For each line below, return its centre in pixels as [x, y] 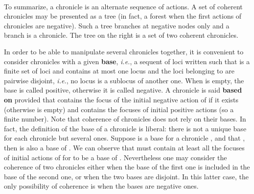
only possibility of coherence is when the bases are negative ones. [101, 186]
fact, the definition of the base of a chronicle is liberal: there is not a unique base [125, 128]
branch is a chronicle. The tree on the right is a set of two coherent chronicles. [121, 35]
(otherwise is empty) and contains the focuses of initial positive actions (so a [119, 109]
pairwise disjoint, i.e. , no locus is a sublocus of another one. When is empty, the [124, 80]
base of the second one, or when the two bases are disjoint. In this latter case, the [126, 176]
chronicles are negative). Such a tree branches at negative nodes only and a [117, 25]
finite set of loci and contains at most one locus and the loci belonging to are [119, 71]
